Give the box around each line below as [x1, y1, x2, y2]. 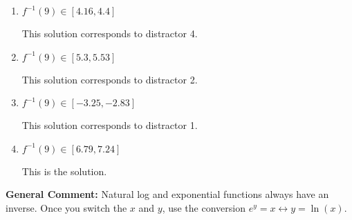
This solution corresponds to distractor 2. [21, 72, 198, 86]
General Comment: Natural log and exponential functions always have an [6, 187, 329, 201]
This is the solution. [21, 163, 107, 178]
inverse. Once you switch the [6, 200, 127, 214]
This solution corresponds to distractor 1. [21, 118, 198, 132]
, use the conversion [162, 200, 246, 214]
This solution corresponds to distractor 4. [21, 26, 198, 40]
